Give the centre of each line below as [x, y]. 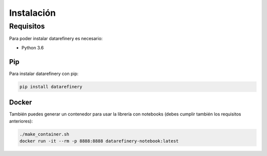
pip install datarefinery [51, 87]
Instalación [33, 13]
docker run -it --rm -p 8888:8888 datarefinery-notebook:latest [99, 141]
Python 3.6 [33, 47]
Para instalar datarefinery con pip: [44, 74]
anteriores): [21, 121]
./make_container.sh [44, 134]
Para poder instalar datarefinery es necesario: [56, 39]
